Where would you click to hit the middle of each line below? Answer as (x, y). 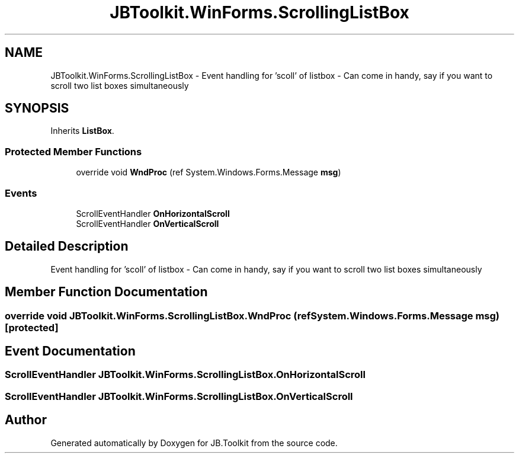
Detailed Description (67, 246)
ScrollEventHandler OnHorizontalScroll (153, 213)
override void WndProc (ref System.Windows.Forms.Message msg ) (209, 172)
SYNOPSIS (37, 108)
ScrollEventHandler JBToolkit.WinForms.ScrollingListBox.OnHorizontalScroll (185, 375)
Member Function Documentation (106, 292)
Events (21, 193)
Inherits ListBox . (82, 131)
